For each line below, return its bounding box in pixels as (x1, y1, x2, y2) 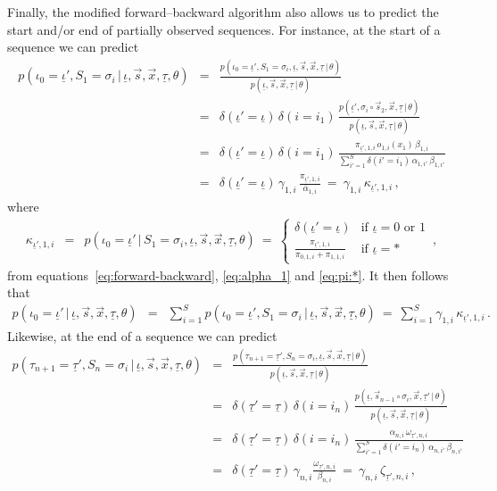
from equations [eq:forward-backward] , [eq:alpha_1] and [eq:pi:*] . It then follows (7, 265, 449, 284)
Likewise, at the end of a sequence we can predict (7, 327, 277, 345)
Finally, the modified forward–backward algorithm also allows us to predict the (7, 3, 439, 21)
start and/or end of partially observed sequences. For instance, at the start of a (7, 20, 441, 38)
